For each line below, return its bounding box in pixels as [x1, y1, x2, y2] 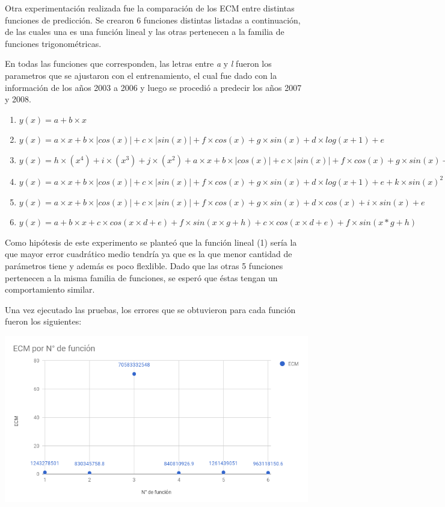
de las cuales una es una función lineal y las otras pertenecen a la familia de [5, 25, 284, 38]
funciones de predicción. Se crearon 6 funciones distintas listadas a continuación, [5, 13, 301, 26]
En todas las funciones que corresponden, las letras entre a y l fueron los [5, 57, 272, 70]
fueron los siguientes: [5, 315, 82, 328]
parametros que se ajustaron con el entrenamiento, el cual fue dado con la [5, 69, 277, 81]
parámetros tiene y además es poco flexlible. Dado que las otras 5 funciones [5, 259, 283, 272]
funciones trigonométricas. [5, 37, 102, 49]
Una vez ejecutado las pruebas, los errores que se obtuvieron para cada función [5, 303, 296, 316]
